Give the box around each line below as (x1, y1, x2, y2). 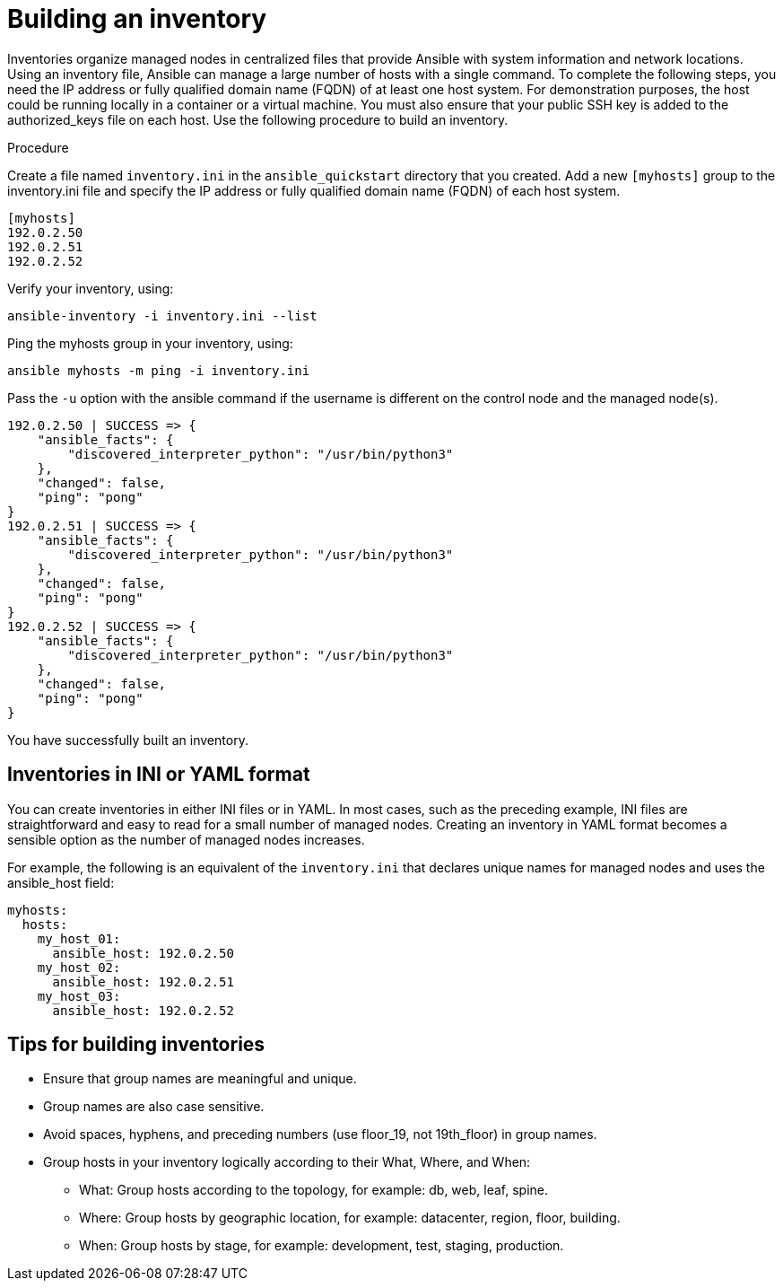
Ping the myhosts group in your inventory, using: (7, 335, 293, 351)
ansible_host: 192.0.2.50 (52, 945, 234, 960)
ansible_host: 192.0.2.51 (52, 974, 234, 989)
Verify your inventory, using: (7, 280, 174, 296)
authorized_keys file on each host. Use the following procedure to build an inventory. (7, 111, 509, 127)
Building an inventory (7, 4, 267, 34)
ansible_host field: (7, 874, 115, 890)
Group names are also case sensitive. (43, 1099, 265, 1115)
